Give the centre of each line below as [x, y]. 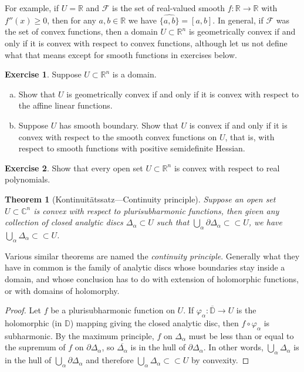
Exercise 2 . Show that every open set [74, 168]
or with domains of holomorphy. [62, 290]
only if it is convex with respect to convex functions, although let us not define [146, 43]
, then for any [72, 20]
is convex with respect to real [227, 168]
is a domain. [134, 74]
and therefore [110, 360]
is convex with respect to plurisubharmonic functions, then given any [156, 210]
